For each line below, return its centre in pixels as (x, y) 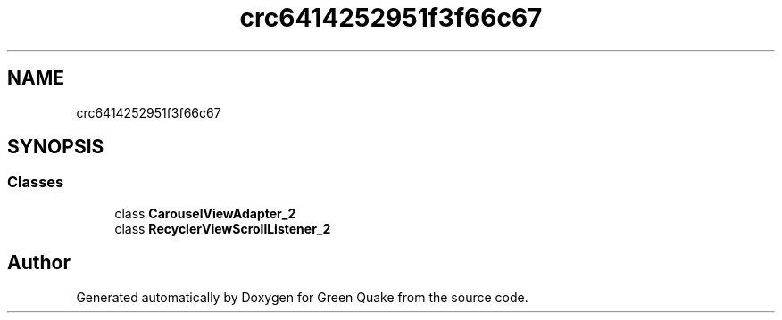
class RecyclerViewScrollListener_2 (223, 228)
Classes (36, 182)
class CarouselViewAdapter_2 (205, 213)
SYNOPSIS (56, 147)
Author (39, 263)
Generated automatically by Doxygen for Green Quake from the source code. (302, 297)
